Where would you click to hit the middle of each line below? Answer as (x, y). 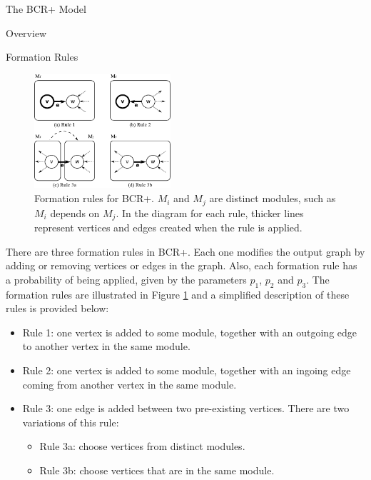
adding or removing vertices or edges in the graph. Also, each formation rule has (182, 265)
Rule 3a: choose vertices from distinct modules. (142, 446)
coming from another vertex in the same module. (129, 384)
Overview (26, 32)
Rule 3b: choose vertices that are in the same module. (157, 470)
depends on (75, 212)
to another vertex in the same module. (106, 346)
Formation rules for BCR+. (95, 198)
